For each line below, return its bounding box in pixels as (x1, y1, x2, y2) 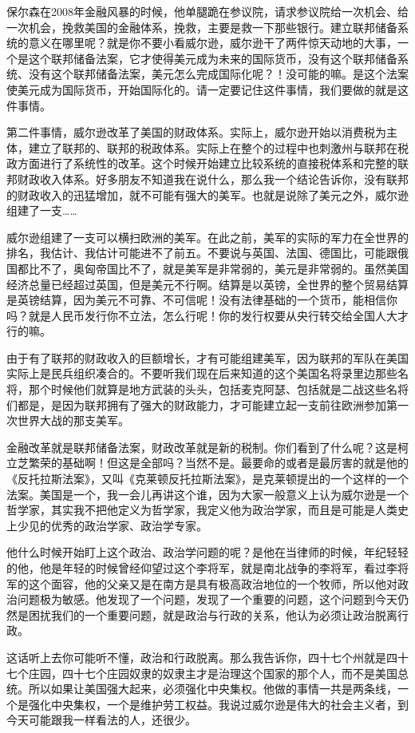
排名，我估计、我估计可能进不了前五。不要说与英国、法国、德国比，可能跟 (6, 244, 397, 261)
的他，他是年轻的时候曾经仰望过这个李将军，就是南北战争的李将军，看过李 (6, 560, 397, 576)
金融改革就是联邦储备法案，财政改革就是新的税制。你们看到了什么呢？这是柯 (6, 438, 409, 455)
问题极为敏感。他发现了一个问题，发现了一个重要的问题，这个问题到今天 (17, 591, 397, 608)
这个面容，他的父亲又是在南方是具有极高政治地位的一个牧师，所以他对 (28, 575, 397, 592)
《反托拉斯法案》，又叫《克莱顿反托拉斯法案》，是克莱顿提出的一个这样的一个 (6, 470, 409, 487)
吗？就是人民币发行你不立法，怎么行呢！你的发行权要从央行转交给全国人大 (6, 307, 397, 323)
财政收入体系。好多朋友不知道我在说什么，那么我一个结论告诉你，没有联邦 (17, 170, 409, 187)
